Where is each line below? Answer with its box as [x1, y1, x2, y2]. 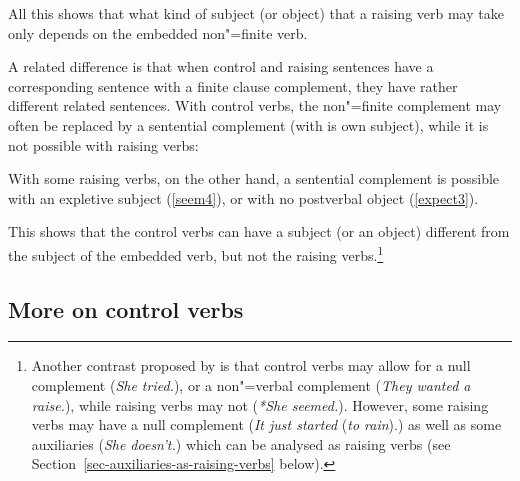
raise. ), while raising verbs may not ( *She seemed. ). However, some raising [31, 394, 489, 415]
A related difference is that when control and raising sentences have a [8, 56, 434, 77]
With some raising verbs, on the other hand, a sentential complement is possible [8, 168, 500, 189]
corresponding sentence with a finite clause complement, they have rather [8, 75, 458, 96]
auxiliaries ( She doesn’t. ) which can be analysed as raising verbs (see [31, 433, 451, 454]
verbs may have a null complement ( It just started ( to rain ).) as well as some [31, 414, 502, 435]
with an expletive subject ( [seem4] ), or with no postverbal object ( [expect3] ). [8, 187, 479, 208]
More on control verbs [8, 293, 244, 324]
